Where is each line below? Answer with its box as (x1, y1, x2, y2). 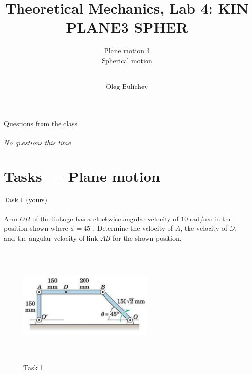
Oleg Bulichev (106, 81, 148, 91)
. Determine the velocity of (93, 223, 173, 233)
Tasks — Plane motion (4, 166, 160, 186)
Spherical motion (102, 55, 152, 65)
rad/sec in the (189, 213, 232, 223)
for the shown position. (113, 232, 182, 242)
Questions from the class (4, 118, 78, 128)
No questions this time (4, 137, 71, 147)
